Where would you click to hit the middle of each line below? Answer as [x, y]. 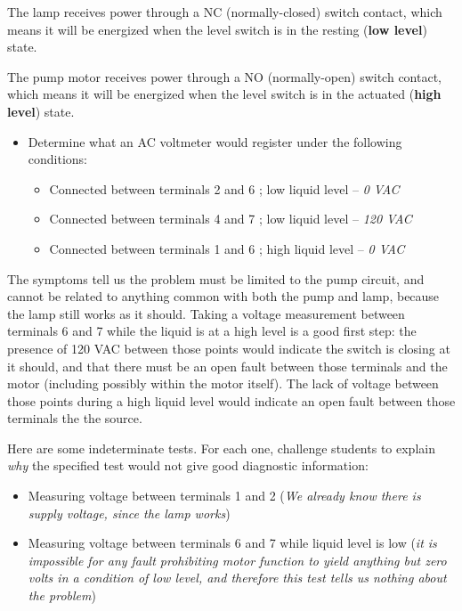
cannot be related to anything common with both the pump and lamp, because [223, 296]
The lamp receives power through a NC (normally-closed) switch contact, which [225, 12]
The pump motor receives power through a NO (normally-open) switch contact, [224, 76]
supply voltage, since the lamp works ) [129, 513]
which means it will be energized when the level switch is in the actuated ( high [224, 94]
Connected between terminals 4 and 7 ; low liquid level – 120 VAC [231, 219]
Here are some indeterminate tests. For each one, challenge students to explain [221, 448]
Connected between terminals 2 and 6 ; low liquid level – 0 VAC [224, 188]
